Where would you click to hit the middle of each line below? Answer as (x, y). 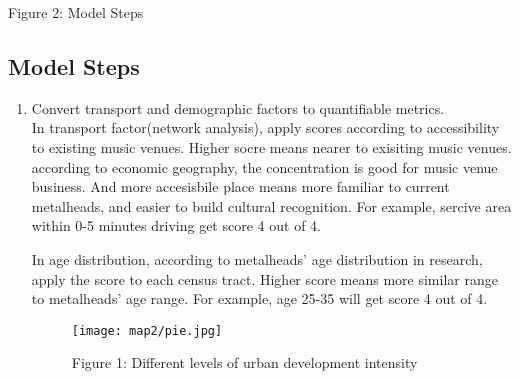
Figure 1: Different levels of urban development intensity (244, 362)
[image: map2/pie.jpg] (147, 330)
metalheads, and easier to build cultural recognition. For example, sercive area (271, 205)
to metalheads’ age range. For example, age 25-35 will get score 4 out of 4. (259, 298)
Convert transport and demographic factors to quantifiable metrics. (238, 107)
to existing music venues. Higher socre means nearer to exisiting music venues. (271, 146)
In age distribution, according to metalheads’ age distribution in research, (257, 258)
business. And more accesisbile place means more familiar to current (240, 186)
